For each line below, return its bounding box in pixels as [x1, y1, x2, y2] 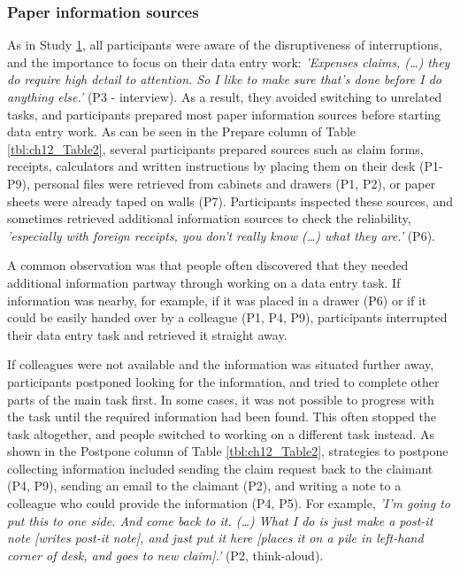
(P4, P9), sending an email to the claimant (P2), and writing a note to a [7, 476, 402, 495]
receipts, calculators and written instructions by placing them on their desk [7, 157, 416, 175]
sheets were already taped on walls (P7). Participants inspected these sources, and [7, 191, 453, 210]
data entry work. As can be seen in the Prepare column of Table [7, 122, 356, 141]
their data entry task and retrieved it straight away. [7, 325, 287, 343]
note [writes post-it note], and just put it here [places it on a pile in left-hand [7, 529, 424, 547]
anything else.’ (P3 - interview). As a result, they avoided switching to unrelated [7, 88, 442, 105]
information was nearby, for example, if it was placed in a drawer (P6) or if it [7, 290, 427, 309]
